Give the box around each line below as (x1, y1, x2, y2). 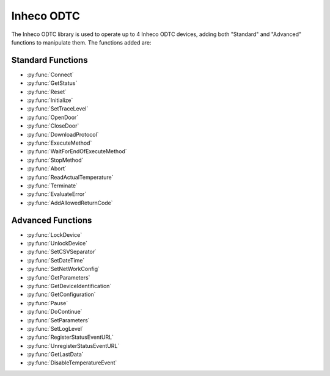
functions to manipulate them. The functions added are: (11, 38, 152, 46)
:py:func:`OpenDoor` (26, 114, 79, 121)
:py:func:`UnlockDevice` (26, 240, 88, 247)
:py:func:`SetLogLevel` (26, 325, 84, 332)
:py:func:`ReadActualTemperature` (26, 173, 114, 181)
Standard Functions (11, 55, 88, 65)
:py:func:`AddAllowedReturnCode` (26, 199, 113, 206)
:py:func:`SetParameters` (26, 316, 90, 324)
